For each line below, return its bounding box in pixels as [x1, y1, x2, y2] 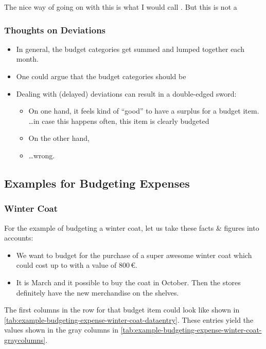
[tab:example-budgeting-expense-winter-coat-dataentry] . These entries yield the [4, 314, 254, 325]
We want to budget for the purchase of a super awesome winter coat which [16, 249, 252, 260]
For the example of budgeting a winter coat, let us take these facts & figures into [4, 222, 259, 233]
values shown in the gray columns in [4, 324, 118, 335]
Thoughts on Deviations [4, 23, 106, 36]
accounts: [4, 232, 33, 243]
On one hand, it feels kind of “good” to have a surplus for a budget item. [28, 105, 259, 116]
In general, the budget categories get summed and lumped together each [16, 43, 244, 54]
